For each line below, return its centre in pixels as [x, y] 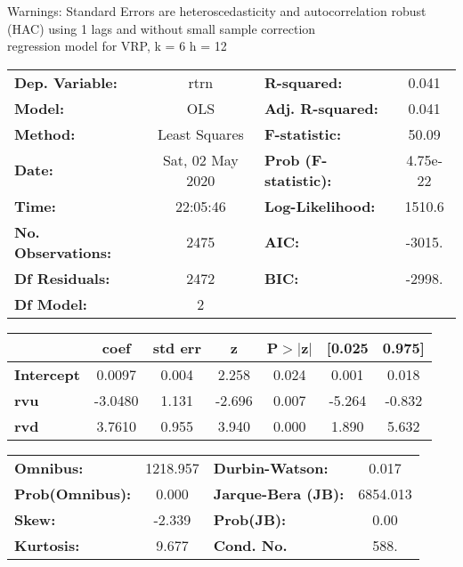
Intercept [47, 374]
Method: [45, 134]
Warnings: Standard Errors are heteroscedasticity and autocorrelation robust [217, 11]
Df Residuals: [62, 278]
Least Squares [200, 134]
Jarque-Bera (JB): [279, 493]
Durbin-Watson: [271, 467]
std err [177, 347]
